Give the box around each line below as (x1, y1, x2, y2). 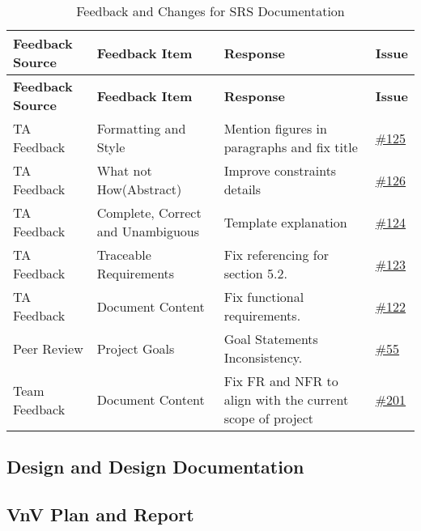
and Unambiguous (96, 222, 200, 240)
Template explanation (223, 212, 347, 232)
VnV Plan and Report (6, 502, 194, 527)
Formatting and (96, 119, 186, 138)
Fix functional (223, 287, 304, 306)
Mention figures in (223, 119, 327, 138)
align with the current (223, 390, 349, 409)
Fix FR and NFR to (223, 372, 338, 390)
